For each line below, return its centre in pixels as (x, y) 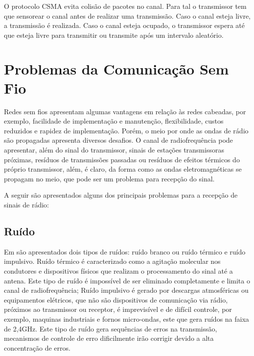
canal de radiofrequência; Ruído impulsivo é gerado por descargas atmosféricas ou (126, 290)
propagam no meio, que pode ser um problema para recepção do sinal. (109, 178)
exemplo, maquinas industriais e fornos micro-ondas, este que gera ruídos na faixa (127, 318)
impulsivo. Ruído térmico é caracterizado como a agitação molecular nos (112, 261)
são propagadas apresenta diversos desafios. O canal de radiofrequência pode (118, 140)
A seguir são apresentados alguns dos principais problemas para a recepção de (121, 195)
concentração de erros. (37, 347)
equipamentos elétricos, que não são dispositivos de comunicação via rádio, (116, 299)
